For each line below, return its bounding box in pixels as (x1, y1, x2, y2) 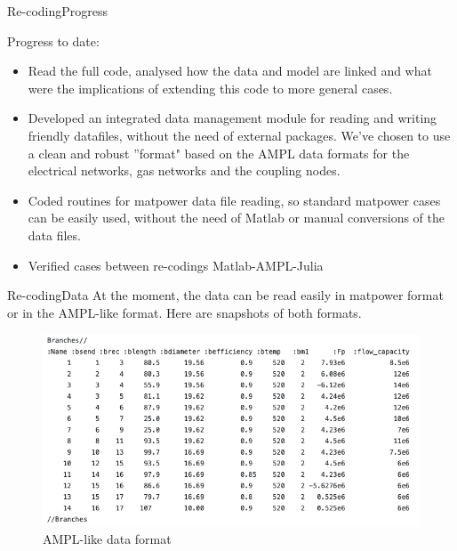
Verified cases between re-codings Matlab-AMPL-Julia (28, 255, 324, 274)
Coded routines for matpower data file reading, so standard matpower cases (28, 190, 441, 209)
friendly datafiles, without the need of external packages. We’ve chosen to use (28, 126, 451, 144)
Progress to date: (7, 31, 100, 50)
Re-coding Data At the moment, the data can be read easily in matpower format (7, 286, 444, 304)
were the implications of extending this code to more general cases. (28, 78, 393, 97)
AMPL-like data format (43, 529, 172, 547)
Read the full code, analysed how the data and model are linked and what (28, 61, 432, 80)
